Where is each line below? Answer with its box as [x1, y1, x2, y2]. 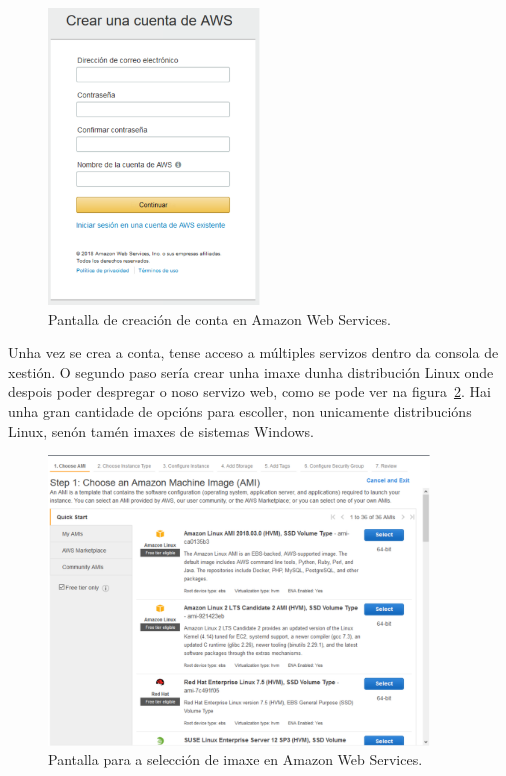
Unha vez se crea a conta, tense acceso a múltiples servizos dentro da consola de [8, 342, 499, 363]
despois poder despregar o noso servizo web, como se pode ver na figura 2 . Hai [8, 381, 491, 402]
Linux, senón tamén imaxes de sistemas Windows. [8, 420, 314, 441]
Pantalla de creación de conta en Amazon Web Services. [48, 308, 391, 329]
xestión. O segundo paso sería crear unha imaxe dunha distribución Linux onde [8, 361, 494, 382]
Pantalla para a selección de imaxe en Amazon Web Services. [48, 749, 423, 770]
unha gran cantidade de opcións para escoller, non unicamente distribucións [8, 400, 472, 421]
